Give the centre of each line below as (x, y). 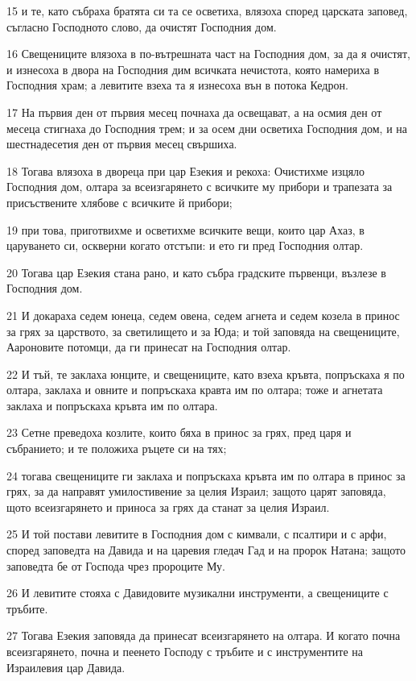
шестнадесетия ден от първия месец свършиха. (122, 144)
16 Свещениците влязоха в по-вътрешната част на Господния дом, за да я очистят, (208, 54)
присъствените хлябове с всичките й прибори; (119, 202)
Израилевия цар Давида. (66, 667)
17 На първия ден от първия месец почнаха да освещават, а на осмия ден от (194, 112)
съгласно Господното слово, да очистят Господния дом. (142, 26)
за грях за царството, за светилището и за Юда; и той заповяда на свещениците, (203, 331)
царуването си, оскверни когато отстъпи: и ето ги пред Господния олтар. (185, 245)
